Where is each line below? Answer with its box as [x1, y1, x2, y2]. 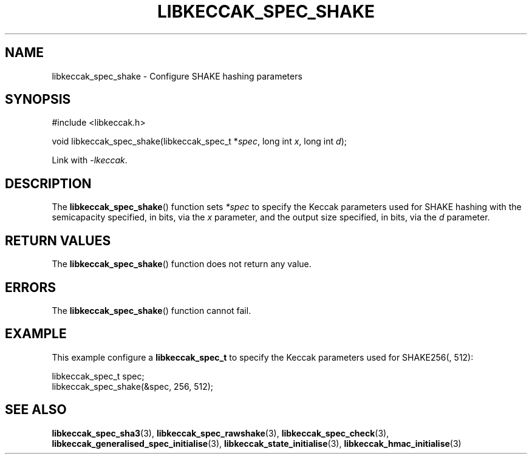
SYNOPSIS [5, 92, 71, 107]
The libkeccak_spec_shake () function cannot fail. [52, 305, 251, 316]
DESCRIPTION [5, 175, 92, 191]
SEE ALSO [5, 402, 67, 418]
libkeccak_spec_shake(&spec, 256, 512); [52, 381, 214, 392]
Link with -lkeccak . [52, 155, 128, 166]
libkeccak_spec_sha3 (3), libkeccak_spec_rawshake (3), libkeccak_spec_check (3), [52, 427, 389, 438]
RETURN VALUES [5, 233, 111, 248]
